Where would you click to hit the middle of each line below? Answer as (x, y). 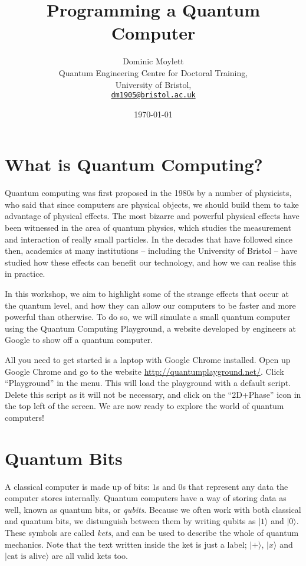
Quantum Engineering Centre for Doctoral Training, (153, 72)
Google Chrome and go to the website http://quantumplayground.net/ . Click (144, 371)
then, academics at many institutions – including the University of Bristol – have (151, 251)
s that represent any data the (235, 486)
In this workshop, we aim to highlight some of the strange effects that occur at (147, 294)
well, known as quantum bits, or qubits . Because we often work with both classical (153, 509)
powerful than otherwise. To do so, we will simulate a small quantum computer (148, 317)
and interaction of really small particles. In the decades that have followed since (149, 239)
